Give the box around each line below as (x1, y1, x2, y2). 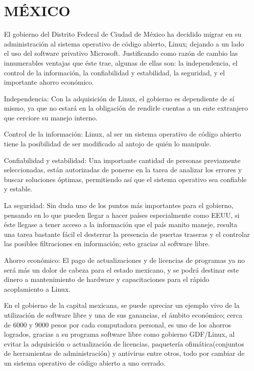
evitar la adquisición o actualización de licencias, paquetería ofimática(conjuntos (4, 338, 244, 348)
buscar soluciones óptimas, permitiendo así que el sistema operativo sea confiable (4, 174, 247, 184)
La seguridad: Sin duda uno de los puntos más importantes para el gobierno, (4, 200, 233, 210)
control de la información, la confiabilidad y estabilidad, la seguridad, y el (4, 67, 225, 77)
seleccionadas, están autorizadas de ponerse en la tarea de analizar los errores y (4, 164, 242, 175)
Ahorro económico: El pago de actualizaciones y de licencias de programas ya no (4, 255, 245, 265)
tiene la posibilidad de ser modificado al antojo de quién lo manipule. (4, 139, 211, 149)
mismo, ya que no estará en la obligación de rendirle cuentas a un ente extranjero (4, 103, 248, 113)
